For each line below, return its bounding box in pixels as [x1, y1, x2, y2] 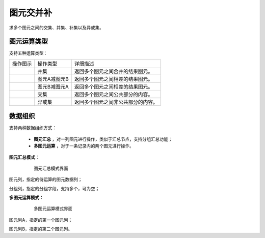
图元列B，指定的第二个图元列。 [9, 226, 73, 232]
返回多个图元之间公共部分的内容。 [74, 91, 153, 98]
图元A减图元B [37, 75, 69, 82]
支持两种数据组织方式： [9, 125, 56, 131]
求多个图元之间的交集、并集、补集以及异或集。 [9, 25, 104, 30]
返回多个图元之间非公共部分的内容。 [74, 98, 158, 105]
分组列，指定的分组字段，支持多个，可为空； [9, 185, 100, 191]
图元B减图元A [37, 83, 69, 90]
